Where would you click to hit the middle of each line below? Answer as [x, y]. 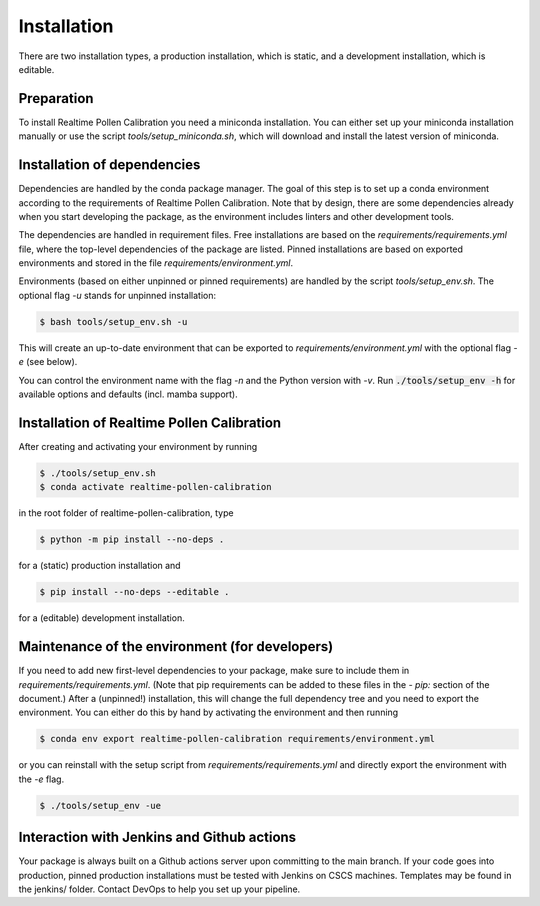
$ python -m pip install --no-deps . [132, 539]
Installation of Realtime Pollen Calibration [150, 422]
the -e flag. [41, 779]
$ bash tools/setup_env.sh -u [113, 321]
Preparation [56, 98]
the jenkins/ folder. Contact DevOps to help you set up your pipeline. [159, 889]
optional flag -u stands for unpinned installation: [117, 295]
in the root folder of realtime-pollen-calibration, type [126, 513]
